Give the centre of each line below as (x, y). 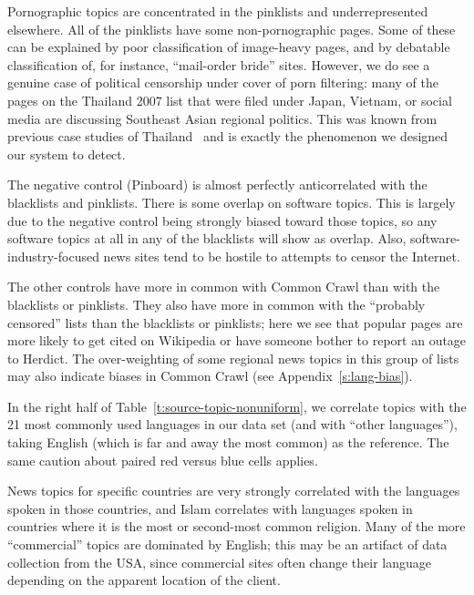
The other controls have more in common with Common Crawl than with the (224, 287)
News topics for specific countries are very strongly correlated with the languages (234, 491)
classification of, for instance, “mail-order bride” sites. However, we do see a (219, 64)
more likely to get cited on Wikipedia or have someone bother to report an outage (237, 340)
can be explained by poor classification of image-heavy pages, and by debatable (229, 47)
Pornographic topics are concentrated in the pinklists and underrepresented (218, 11)
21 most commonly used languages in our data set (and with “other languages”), (232, 424)
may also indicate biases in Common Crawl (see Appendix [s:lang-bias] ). (210, 376)
